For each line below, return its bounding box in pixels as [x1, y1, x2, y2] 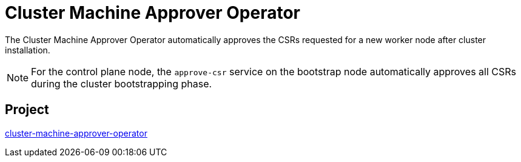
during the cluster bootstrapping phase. [31, 77, 212, 90]
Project [5, 102, 49, 118]
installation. [5, 44, 50, 55]
